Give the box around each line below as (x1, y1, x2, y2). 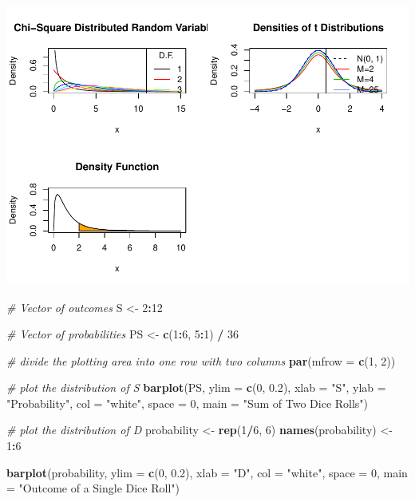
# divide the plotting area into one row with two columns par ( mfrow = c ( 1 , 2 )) (6, 352, 396, 369)
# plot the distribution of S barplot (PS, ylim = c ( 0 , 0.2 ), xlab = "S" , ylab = (6, 379, 386, 396)
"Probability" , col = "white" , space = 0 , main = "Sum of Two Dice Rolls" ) (6, 394, 369, 411)
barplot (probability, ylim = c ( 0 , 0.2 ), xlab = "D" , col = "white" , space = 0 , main (6, 464, 408, 480)
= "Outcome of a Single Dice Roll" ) (6, 480, 180, 496)
